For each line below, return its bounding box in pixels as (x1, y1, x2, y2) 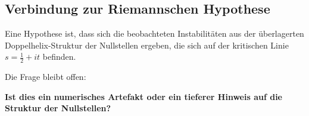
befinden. (42, 50, 76, 63)
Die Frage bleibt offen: (5, 70, 86, 83)
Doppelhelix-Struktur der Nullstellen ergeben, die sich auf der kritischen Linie (5, 38, 289, 51)
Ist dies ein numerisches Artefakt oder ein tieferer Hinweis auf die (5, 90, 283, 102)
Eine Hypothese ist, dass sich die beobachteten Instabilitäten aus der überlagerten (5, 27, 304, 40)
